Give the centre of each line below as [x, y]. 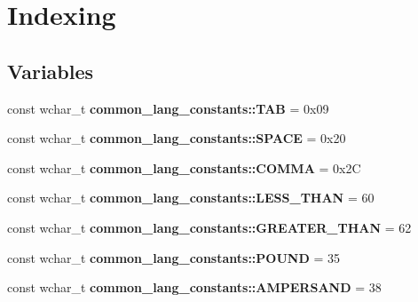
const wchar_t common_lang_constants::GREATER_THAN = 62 [209, 227]
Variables [51, 71]
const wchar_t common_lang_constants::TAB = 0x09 [168, 108]
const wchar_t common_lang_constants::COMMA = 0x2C [184, 167]
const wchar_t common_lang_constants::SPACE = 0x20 [177, 138]
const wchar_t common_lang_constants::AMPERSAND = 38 [194, 287]
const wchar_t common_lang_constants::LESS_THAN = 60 [191, 198]
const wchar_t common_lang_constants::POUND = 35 [174, 257]
